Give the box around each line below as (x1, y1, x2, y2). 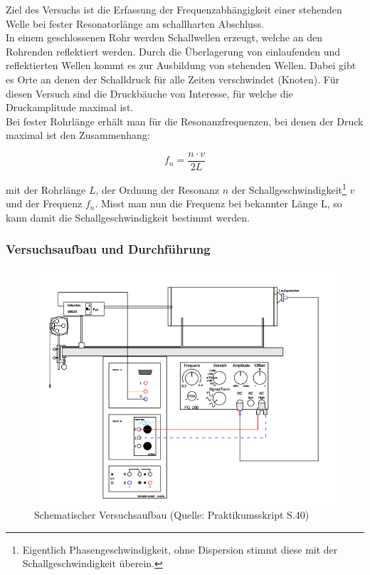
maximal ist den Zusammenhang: (6, 128, 150, 143)
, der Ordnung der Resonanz (95, 182, 219, 197)
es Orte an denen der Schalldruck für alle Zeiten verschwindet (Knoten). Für (6, 71, 339, 86)
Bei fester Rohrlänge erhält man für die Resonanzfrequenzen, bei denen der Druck (6, 113, 364, 128)
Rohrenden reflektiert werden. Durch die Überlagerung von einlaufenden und (6, 43, 341, 58)
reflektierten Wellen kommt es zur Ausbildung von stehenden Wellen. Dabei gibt (6, 58, 356, 73)
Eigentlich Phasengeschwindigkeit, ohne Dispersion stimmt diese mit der (22, 542, 338, 556)
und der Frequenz (6, 196, 83, 211)
